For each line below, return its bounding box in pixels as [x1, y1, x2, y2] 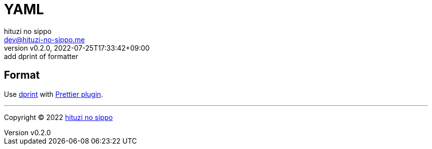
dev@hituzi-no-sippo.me [4, 35, 85, 44]
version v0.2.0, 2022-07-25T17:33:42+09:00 [4, 43, 150, 52]
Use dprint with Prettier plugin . [4, 89, 103, 98]
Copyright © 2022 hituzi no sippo [4, 113, 113, 121]
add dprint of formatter [4, 52, 78, 60]
